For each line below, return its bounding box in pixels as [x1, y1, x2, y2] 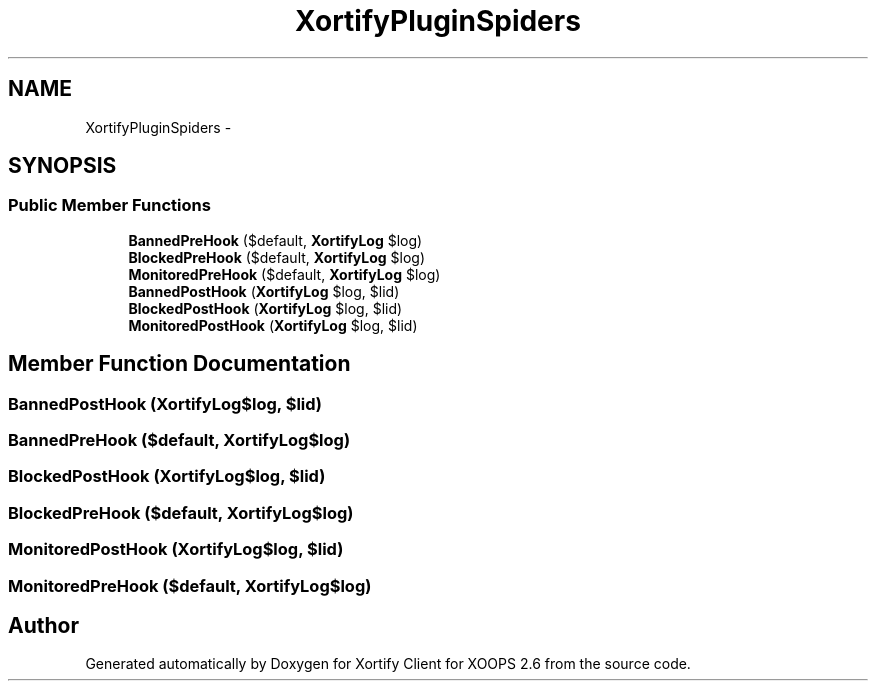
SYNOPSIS [8, 153, 117, 179]
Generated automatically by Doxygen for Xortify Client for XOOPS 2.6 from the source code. [85, 655, 691, 673]
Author [8, 612, 79, 638]
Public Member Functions [8, 195, 211, 216]
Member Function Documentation [8, 351, 351, 377]
